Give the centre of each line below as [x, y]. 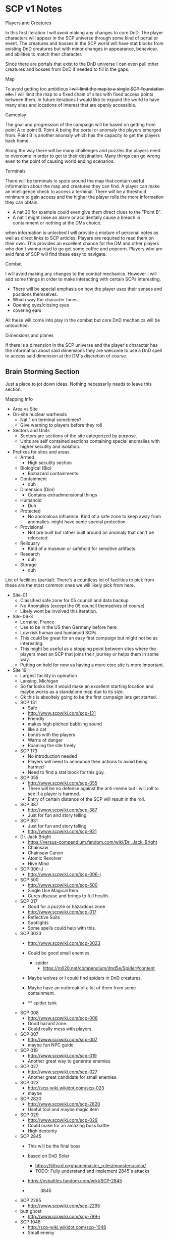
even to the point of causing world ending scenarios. [60, 161]
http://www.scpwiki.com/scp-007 [62, 1039]
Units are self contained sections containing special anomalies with [90, 441]
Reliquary [30, 543]
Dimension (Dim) [38, 489]
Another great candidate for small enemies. [72, 1077]
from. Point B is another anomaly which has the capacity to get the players [83, 135]
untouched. [17, 325]
